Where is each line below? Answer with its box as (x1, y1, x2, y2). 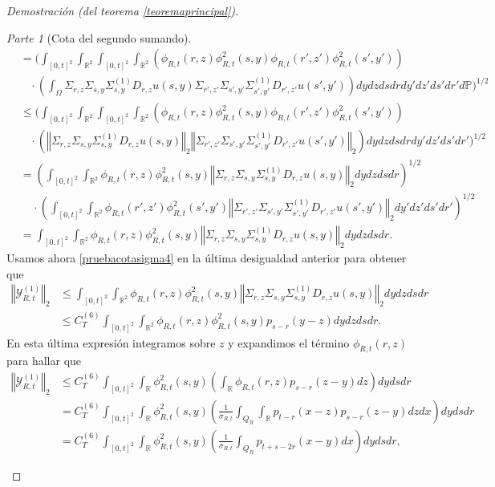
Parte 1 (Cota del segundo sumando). (6, 29, 192, 46)
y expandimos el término (228, 334, 350, 351)
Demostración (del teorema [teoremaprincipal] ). (6, 2, 239, 18)
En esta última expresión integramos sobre (6, 334, 216, 351)
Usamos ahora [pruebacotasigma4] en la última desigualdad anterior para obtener (6, 249, 407, 266)
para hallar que (6, 352, 82, 369)
